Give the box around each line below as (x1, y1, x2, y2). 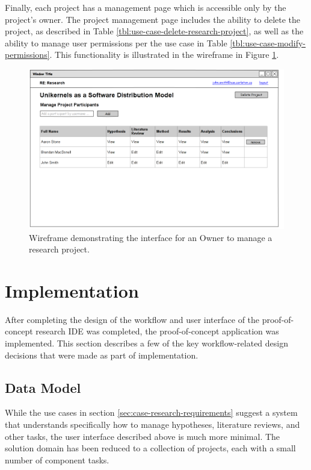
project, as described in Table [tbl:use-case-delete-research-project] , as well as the (5, 25, 304, 37)
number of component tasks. (5, 453, 109, 466)
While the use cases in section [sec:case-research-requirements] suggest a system (5, 406, 298, 419)
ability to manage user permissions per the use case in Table (5, 36, 227, 49)
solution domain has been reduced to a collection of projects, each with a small (5, 442, 296, 454)
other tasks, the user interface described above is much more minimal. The (5, 430, 280, 442)
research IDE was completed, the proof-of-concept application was (35, 325, 279, 337)
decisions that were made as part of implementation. (5, 348, 199, 361)
